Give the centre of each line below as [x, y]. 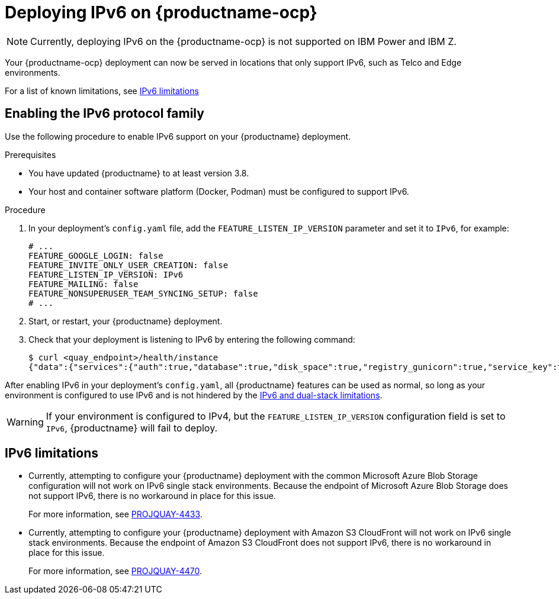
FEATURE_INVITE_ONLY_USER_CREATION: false [128, 265]
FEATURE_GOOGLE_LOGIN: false [96, 255]
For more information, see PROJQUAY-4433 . [115, 514]
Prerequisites [30, 154]
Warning [25, 422]
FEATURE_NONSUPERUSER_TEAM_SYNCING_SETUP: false [143, 293]
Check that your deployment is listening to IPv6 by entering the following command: [192, 339]
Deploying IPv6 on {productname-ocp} [161, 12]
